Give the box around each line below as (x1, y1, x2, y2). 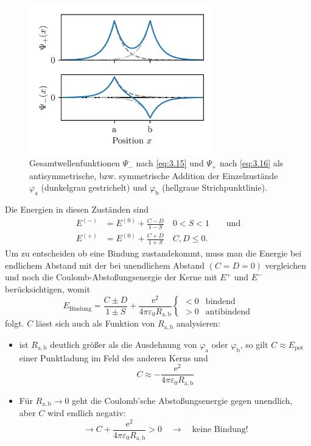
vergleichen (265, 258, 307, 271)
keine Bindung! (192, 425, 248, 434)
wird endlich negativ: (47, 406, 126, 419)
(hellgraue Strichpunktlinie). (162, 181, 268, 194)
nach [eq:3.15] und (136, 157, 204, 169)
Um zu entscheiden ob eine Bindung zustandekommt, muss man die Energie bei (5, 247, 302, 260)
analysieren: (176, 317, 220, 330)
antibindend (205, 307, 250, 316)
